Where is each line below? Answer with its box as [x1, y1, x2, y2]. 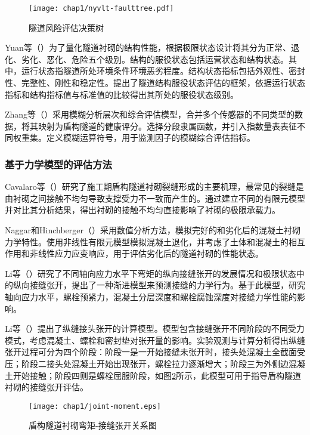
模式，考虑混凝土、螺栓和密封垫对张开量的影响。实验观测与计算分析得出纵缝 [5, 334, 305, 346]
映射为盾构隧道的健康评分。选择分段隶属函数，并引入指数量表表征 [38, 119, 297, 132]
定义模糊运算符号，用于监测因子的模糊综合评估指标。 [46, 131, 255, 144]
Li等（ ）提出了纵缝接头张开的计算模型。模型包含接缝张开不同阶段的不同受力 [5, 322, 305, 335]
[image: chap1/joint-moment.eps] [29, 402, 161, 411]
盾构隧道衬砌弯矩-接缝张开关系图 [29, 419, 157, 431]
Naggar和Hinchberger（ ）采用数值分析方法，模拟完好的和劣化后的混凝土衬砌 [5, 224, 300, 236]
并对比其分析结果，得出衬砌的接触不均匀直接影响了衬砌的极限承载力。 [5, 203, 280, 216]
